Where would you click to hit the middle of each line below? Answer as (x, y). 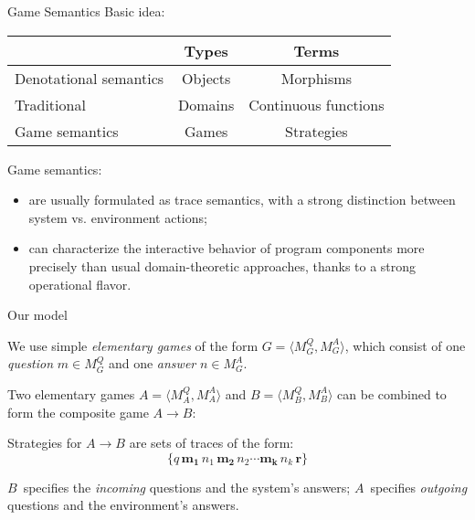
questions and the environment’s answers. (123, 505)
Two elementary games (71, 393)
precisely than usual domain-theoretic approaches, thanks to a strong (222, 265)
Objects (206, 78)
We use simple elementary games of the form (133, 345)
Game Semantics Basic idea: (86, 11)
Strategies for (45, 443)
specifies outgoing (419, 487)
